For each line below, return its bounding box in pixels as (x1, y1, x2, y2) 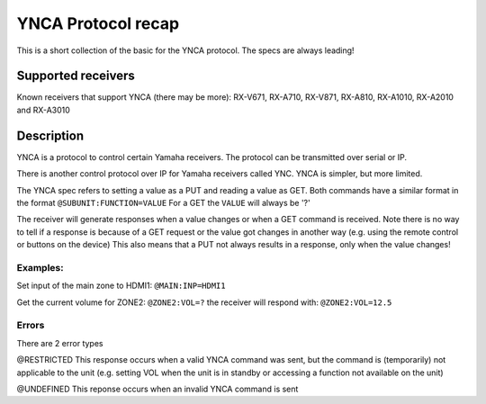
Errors (16, 319, 45, 332)
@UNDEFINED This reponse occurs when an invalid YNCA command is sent (16, 383, 299, 394)
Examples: (16, 261, 64, 274)
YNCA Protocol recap (16, 13, 180, 33)
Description (16, 128, 85, 143)
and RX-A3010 (16, 104, 71, 115)
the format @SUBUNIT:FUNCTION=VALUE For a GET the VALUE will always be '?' (16, 197, 310, 208)
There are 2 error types (16, 337, 103, 348)
